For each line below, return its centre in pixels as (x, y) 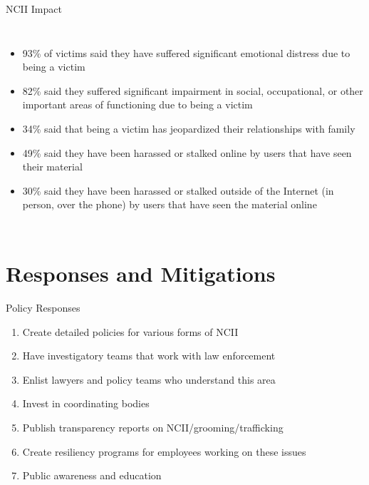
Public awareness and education (92, 475)
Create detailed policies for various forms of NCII (130, 331)
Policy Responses (43, 308)
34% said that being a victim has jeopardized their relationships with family (189, 128)
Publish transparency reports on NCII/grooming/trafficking (153, 428)
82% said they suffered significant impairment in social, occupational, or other (193, 90)
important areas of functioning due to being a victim (137, 104)
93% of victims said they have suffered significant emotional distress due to (186, 52)
